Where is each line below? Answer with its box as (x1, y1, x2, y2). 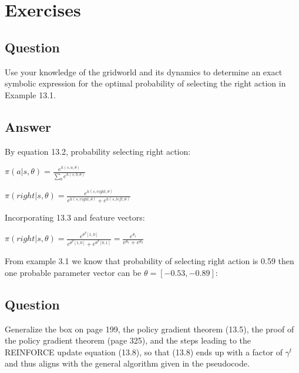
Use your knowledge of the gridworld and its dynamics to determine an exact (5, 65, 283, 78)
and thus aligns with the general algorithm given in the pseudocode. (5, 357, 250, 369)
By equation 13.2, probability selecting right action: (5, 145, 191, 157)
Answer (5, 117, 52, 135)
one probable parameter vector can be (5, 266, 142, 278)
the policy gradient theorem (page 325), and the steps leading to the (5, 334, 251, 347)
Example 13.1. (5, 88, 56, 101)
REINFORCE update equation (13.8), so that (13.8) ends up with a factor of (5, 345, 283, 358)
